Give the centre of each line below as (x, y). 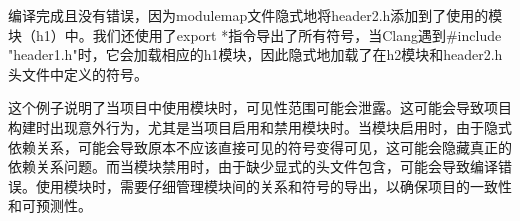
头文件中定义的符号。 (78, 73)
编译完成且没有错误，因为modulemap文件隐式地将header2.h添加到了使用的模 (255, 15)
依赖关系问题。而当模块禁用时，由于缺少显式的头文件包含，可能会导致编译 (253, 166)
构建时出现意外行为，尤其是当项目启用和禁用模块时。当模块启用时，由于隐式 (260, 126)
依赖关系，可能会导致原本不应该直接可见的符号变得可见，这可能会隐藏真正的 (260, 146)
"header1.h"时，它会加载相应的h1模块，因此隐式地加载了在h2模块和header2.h (255, 54)
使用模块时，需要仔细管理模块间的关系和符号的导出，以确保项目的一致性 (273, 185)
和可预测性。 (50, 205)
